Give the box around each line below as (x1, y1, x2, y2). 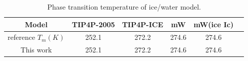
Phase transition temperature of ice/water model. (47, 2, 201, 12)
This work (20, 44, 52, 55)
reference (8, 32, 36, 42)
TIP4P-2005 (72, 19, 115, 29)
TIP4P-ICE (122, 19, 163, 29)
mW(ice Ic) (193, 19, 234, 29)
